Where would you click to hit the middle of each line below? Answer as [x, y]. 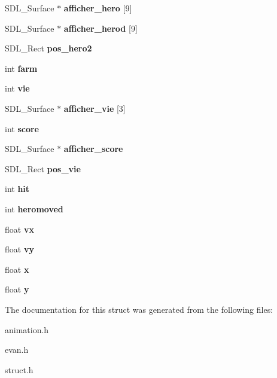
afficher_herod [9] [101, 28]
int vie [17, 88]
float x [17, 269]
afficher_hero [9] [98, 8]
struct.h [19, 369]
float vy [19, 249]
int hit [17, 189]
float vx [19, 229]
